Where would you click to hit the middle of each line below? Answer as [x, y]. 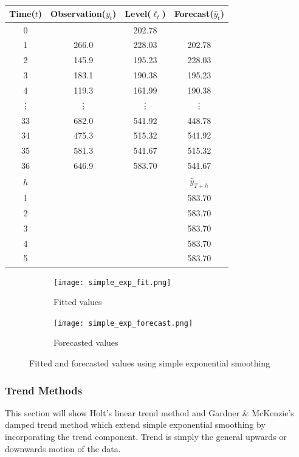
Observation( [78, 13]
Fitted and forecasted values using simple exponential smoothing [150, 363]
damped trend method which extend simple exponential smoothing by [135, 424]
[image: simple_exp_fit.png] [112, 282]
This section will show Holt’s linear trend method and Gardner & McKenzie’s [149, 412]
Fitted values [78, 302]
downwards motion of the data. [63, 448]
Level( [138, 14]
